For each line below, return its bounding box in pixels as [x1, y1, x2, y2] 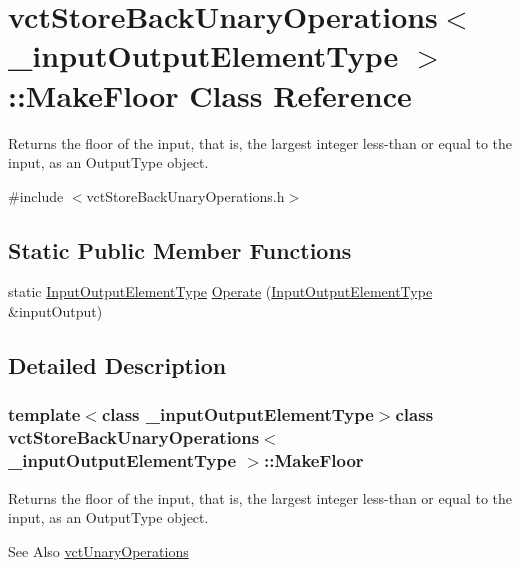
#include [8, 185, 64, 206]
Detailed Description [8, 350, 227, 381]
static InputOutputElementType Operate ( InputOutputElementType [8, 281, 433, 302]
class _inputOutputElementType [101, 402, 374, 427]
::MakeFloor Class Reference [8, 74, 412, 115]
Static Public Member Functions [8, 234, 352, 265]
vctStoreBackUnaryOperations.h [86, 185, 285, 206]
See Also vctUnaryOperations [8, 540, 189, 561]
